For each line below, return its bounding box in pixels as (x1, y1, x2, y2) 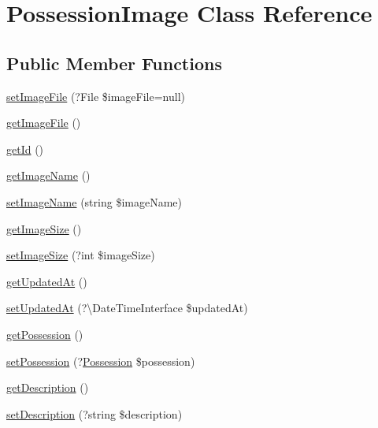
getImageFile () (6, 114, 81, 131)
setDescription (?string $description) (6, 405, 183, 422)
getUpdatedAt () (6, 273, 87, 289)
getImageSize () (6, 220, 82, 236)
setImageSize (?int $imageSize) (6, 247, 155, 263)
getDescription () (6, 379, 89, 396)
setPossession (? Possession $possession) (6, 352, 195, 369)
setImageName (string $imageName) (6, 193, 182, 210)
